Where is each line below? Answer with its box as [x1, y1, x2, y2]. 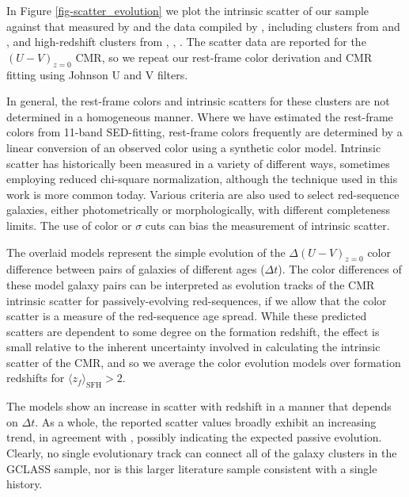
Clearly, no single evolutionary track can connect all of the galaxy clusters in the [6, 445, 397, 461]
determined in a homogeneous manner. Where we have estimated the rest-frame [6, 108, 393, 124]
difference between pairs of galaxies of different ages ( [6, 261, 265, 277]
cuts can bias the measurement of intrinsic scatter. [145, 216, 390, 233]
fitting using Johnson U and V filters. [6, 66, 188, 82]
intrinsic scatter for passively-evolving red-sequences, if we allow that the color [6, 292, 387, 308]
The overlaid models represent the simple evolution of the [6, 243, 286, 260]
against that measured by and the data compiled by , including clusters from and [6, 17, 400, 34]
